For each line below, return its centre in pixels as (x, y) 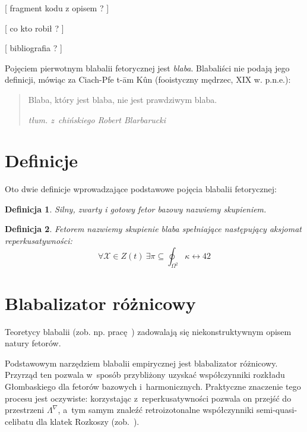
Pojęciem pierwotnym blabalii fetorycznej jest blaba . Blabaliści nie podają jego (147, 68)
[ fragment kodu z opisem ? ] (57, 8)
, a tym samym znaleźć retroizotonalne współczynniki (156, 410)
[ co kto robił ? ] (34, 28)
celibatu (19, 421)
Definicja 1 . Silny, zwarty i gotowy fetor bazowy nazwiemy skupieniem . (136, 209)
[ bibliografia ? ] (34, 48)
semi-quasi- (277, 410)
